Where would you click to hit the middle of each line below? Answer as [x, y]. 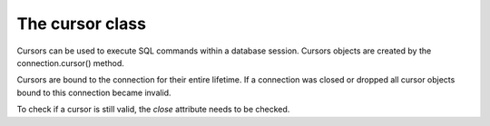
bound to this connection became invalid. [94, 92]
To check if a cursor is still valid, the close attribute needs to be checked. [153, 110]
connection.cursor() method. [70, 63]
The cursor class [82, 24]
